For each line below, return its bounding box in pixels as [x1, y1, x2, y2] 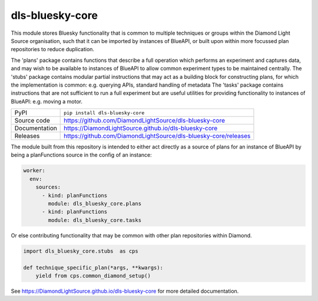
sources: [35, 184, 61, 191]
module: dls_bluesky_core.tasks [48, 217, 141, 223]
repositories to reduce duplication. [11, 46, 94, 53]
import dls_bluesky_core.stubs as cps [23, 247, 138, 254]
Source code [14, 117, 50, 125]
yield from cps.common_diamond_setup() [35, 272, 151, 279]
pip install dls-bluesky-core [64, 110, 145, 116]
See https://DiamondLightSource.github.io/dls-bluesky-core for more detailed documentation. [11, 287, 239, 295]
